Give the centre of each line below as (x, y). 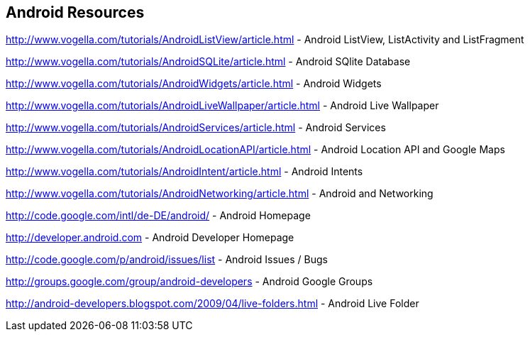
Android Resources (75, 12)
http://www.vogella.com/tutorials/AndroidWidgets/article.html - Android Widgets (194, 84)
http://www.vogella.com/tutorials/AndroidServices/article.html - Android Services (196, 128)
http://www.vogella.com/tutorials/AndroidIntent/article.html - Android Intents (184, 172)
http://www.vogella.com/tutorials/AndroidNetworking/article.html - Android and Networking (220, 194)
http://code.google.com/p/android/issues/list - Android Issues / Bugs (167, 260)
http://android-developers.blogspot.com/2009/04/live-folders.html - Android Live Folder (212, 304)
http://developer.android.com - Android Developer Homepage (150, 238)
